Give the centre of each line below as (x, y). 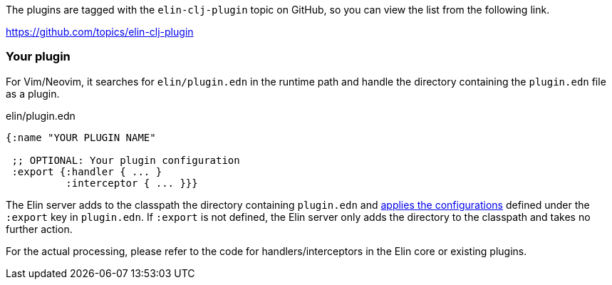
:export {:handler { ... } (87, 171)
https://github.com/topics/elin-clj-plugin (100, 32)
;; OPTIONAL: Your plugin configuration (126, 160)
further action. (39, 229)
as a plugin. (33, 93)
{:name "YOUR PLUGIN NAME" (81, 137)
